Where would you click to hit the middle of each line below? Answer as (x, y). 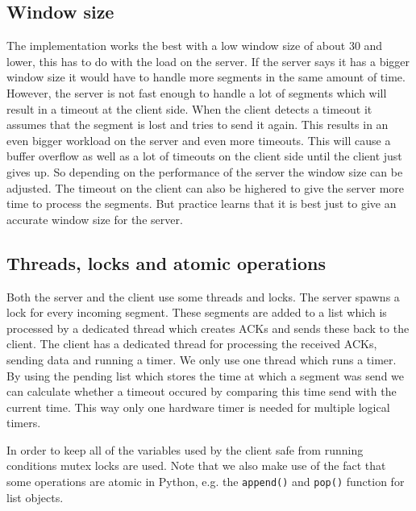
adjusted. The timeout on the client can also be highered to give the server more (206, 187)
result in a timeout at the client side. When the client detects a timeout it (189, 108)
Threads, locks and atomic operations (166, 262)
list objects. (35, 497)
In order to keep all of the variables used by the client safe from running (185, 449)
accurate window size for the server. (95, 219)
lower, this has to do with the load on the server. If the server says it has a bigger (208, 61)
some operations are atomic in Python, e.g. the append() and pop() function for (206, 482)
